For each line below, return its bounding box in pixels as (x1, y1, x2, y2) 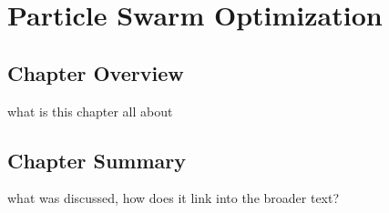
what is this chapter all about (7, 101, 173, 120)
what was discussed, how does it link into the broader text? (7, 188, 340, 208)
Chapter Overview (7, 58, 184, 86)
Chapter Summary (7, 146, 186, 174)
